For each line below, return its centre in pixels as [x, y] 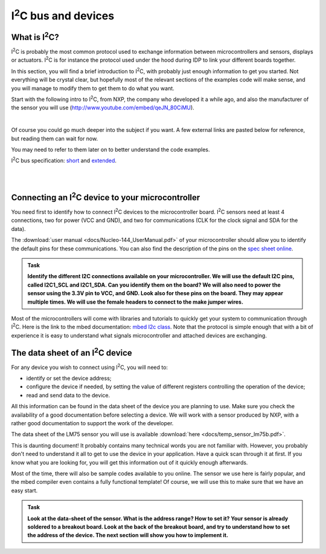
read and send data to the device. [68, 395]
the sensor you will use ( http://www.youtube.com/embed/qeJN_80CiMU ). [103, 108]
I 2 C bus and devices [63, 15]
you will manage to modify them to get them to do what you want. [93, 88]
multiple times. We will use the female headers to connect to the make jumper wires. [136, 302]
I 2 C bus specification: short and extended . [64, 160]
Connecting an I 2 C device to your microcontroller [106, 197]
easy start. [24, 490]
